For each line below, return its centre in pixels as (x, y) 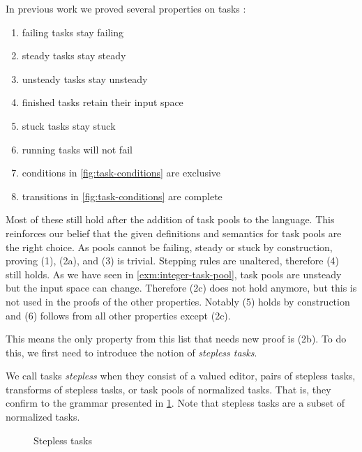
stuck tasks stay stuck (69, 125)
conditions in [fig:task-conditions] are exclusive (121, 173)
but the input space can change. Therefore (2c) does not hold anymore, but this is (181, 288)
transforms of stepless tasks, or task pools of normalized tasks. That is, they (168, 389)
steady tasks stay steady (74, 55)
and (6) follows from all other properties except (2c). (118, 315)
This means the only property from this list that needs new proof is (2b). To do (176, 339)
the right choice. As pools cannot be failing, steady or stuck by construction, (169, 247)
